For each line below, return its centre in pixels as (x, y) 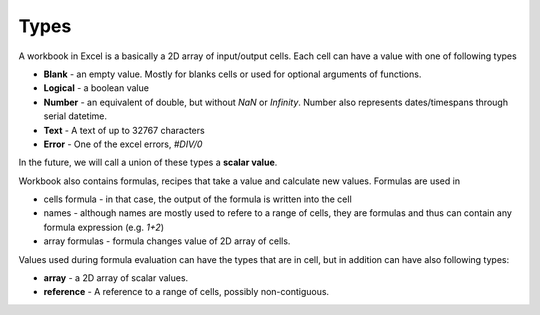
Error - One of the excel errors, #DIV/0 (123, 144)
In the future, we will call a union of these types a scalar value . (148, 162)
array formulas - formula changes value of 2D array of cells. (167, 241)
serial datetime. (75, 116)
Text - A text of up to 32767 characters (124, 130)
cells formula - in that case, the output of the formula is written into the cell (197, 199)
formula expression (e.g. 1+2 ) (104, 227)
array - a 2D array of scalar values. (116, 278)
